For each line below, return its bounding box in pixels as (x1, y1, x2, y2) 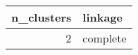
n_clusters (11, 9, 72, 25)
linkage (82, 9, 123, 25)
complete (82, 30, 127, 46)
